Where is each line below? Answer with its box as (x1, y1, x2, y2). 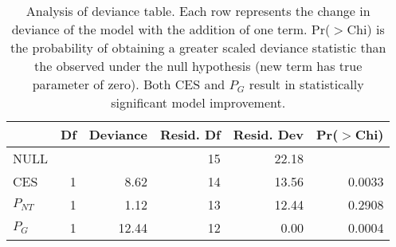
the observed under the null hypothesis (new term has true (34, 57, 363, 75)
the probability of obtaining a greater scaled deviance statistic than (10, 38, 386, 57)
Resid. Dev (233, 125, 304, 143)
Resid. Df (159, 125, 221, 143)
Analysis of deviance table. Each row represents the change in (25, 2, 371, 20)
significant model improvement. (111, 93, 286, 112)
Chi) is (347, 20, 385, 38)
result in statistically (249, 75, 364, 93)
